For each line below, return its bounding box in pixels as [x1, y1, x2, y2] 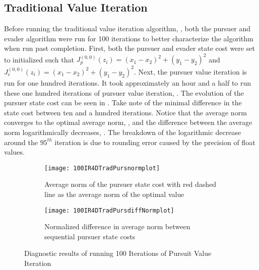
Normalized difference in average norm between [44, 221, 190, 232]
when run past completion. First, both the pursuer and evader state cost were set [4, 43, 255, 53]
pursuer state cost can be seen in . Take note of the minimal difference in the [4, 97, 242, 108]
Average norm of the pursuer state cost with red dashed [44, 179, 217, 189]
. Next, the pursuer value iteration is [134, 66, 247, 77]
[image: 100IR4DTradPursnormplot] [44, 164, 160, 172]
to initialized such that [4, 54, 74, 64]
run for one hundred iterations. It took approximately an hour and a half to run [4, 77, 251, 88]
